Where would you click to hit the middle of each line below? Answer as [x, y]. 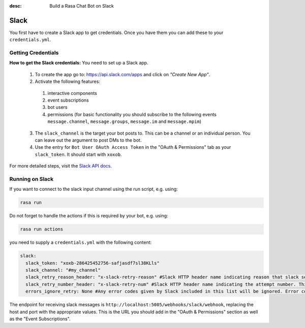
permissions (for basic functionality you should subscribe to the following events [132, 114]
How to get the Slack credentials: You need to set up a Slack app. [79, 63]
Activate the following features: [67, 82]
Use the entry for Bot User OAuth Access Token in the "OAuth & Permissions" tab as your [133, 147]
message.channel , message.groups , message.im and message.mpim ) [125, 121]
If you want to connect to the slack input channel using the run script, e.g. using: [94, 189]
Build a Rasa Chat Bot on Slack [82, 6]
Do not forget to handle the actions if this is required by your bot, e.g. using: [89, 216]
